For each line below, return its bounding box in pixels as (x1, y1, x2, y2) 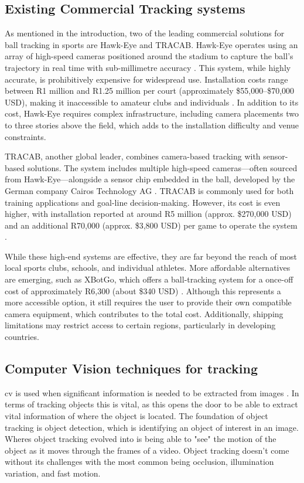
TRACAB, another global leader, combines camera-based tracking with (5, 150, 261, 162)
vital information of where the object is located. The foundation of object (5, 410, 268, 422)
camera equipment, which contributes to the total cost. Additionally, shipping (5, 307, 283, 319)
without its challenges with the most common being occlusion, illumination (5, 455, 274, 468)
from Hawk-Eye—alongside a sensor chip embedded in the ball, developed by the (5, 173, 295, 185)
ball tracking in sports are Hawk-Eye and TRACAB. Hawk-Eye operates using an (5, 38, 298, 50)
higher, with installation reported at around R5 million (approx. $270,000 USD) (5, 208, 292, 220)
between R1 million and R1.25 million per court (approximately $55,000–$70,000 (5, 84, 295, 97)
